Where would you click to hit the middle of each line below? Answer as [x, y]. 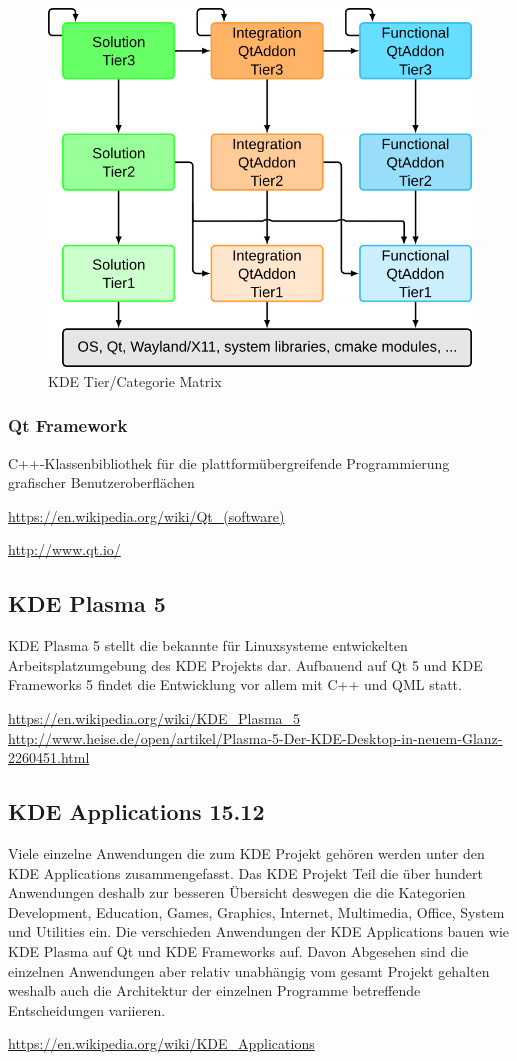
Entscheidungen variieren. [87, 1009]
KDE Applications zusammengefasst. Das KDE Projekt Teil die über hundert [245, 872]
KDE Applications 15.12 [136, 811]
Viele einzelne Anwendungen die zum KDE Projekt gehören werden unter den [246, 852]
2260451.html [49, 757]
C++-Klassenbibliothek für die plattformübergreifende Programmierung [229, 462]
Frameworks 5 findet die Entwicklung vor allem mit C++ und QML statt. [235, 684]
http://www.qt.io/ [64, 549]
